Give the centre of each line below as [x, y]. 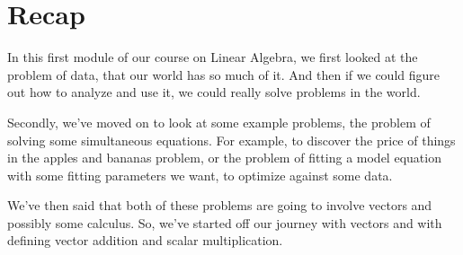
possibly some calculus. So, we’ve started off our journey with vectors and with [225, 222]
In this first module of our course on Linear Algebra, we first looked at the [213, 57]
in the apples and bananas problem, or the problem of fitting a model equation [224, 158]
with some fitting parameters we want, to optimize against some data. [200, 175]
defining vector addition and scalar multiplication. [145, 240]
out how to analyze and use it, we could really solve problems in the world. [214, 92]
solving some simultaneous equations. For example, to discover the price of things [231, 140]
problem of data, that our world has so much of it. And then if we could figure [223, 74]
